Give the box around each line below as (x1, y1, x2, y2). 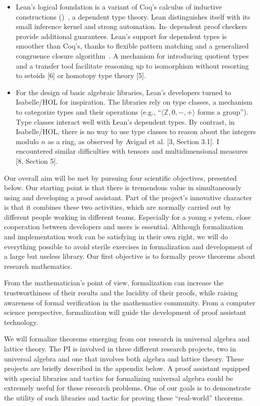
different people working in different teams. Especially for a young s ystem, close (4, 211, 251, 222)
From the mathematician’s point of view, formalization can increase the (4, 277, 223, 288)
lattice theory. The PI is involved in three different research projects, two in (4, 343, 236, 353)
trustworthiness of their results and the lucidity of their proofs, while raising (4, 287, 238, 298)
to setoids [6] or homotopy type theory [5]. (16, 70, 146, 81)
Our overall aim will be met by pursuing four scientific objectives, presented (4, 172, 237, 183)
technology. (4, 316, 39, 327)
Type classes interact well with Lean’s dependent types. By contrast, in (16, 116, 235, 127)
